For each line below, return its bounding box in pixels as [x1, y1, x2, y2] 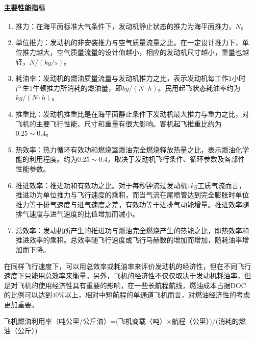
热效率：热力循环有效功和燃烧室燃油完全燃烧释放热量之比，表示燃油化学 [15, 144, 249, 154]
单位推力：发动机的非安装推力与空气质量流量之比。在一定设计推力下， [15, 37, 242, 48]
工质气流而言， [197, 180, 246, 190]
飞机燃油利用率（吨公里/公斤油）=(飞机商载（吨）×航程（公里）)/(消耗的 [4, 315, 239, 326]
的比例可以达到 [4, 290, 52, 300]
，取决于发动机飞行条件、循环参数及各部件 [107, 154, 245, 164]
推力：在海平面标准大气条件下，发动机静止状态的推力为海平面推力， [15, 21, 235, 31]
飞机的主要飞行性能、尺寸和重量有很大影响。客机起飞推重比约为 [15, 118, 222, 128]
